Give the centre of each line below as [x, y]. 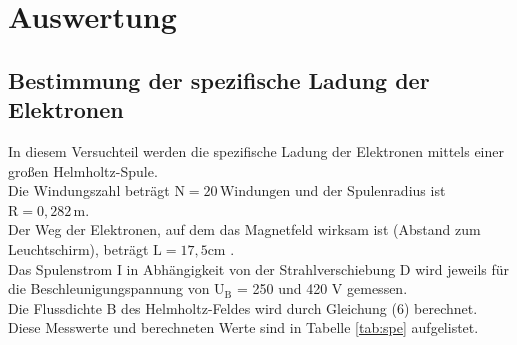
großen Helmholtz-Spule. [83, 170]
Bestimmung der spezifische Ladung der [219, 79]
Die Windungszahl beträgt [89, 190]
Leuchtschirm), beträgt [78, 248]
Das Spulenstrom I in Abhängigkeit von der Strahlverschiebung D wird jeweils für [259, 268]
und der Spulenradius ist [370, 190]
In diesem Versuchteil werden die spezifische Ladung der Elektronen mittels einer [256, 150]
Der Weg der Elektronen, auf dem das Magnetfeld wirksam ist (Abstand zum [244, 229]
